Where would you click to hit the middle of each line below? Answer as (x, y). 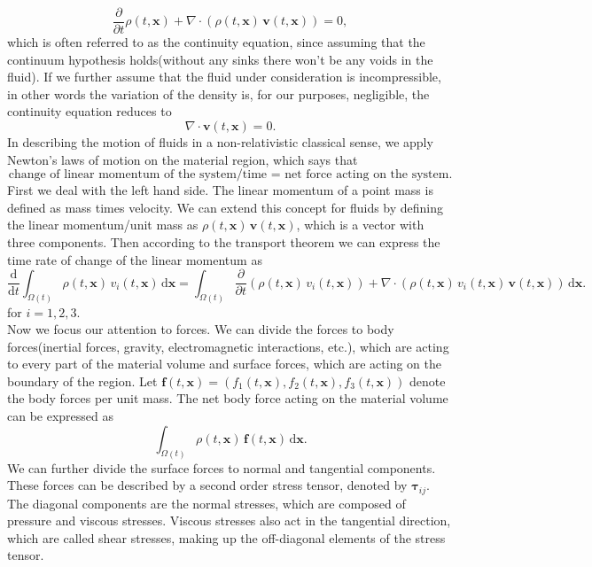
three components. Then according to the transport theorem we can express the (224, 242)
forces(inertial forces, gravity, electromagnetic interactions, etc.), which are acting (228, 346)
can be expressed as (61, 416)
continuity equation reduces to (90, 111)
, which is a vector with (360, 225)
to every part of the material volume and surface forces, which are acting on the (224, 364)
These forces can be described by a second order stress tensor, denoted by (207, 485)
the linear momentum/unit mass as (103, 225)
